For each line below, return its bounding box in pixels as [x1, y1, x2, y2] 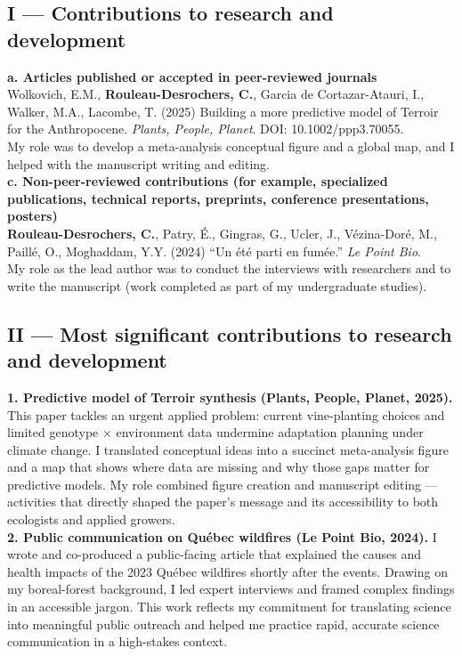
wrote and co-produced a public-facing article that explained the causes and [7, 545, 422, 563]
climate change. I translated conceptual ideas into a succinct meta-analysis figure [7, 440, 449, 458]
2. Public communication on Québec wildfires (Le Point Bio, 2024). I [7, 527, 437, 546]
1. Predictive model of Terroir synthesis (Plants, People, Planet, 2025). [7, 387, 453, 406]
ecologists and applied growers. [7, 510, 175, 529]
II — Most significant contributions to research [7, 320, 452, 347]
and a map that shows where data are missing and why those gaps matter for [7, 458, 430, 476]
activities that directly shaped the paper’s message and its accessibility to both [7, 492, 439, 511]
